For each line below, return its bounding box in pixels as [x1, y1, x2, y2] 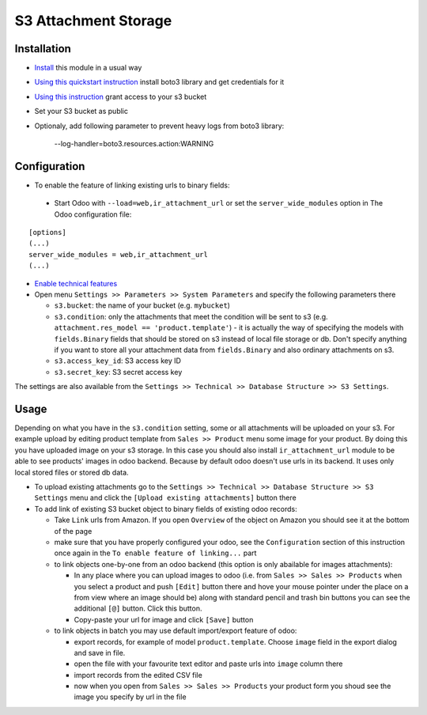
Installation [14, 42, 71, 55]
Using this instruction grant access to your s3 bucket [34, 92, 207, 101]
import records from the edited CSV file [74, 670, 203, 679]
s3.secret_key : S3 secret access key [54, 367, 183, 376]
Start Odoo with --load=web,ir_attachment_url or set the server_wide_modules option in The [54, 199, 384, 208]
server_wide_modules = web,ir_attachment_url [28, 250, 209, 259]
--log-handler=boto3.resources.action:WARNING [54, 139, 214, 149]
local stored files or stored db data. [14, 467, 130, 477]
